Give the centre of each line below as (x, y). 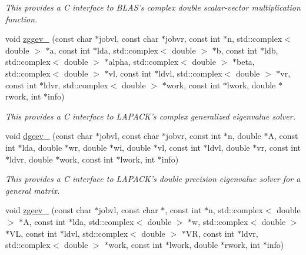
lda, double (42, 147)
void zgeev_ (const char (49, 210)
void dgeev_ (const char (49, 136)
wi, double (132, 147)
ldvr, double (31, 159)
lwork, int (138, 159)
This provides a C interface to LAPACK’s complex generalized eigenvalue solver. (150, 116)
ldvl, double (229, 147)
